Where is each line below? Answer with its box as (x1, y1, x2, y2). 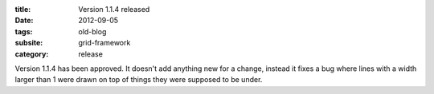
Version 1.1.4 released (78, 5, 150, 14)
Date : (14, 16, 34, 25)
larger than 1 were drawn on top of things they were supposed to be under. (14, 75, 263, 84)
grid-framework (78, 38, 131, 48)
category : (14, 49, 49, 59)
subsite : (14, 38, 43, 48)
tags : (14, 26, 33, 36)
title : (14, 5, 31, 14)
